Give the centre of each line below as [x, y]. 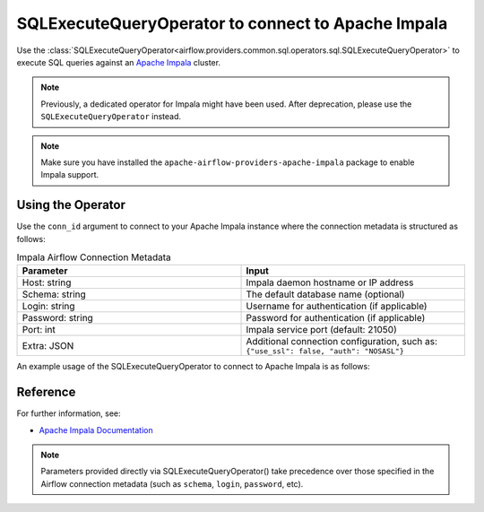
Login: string [48, 307]
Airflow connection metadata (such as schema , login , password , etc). [172, 483]
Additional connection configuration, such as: [342, 342]
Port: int [39, 330]
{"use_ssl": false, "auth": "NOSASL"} [325, 351]
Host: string [47, 282]
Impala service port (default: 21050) [322, 330]
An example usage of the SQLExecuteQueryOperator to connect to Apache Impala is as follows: [194, 367]
